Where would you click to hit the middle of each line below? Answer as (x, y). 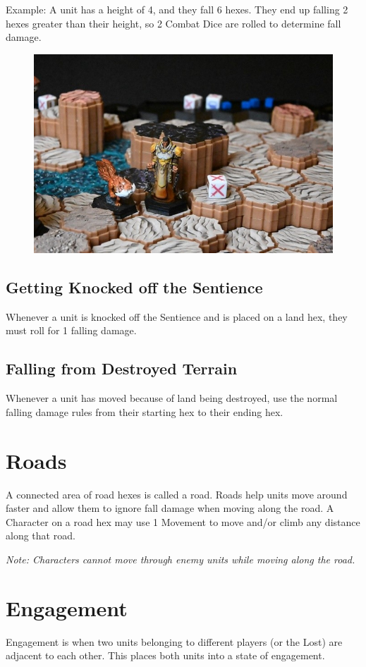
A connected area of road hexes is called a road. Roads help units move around (177, 494)
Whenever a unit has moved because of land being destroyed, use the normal (172, 398)
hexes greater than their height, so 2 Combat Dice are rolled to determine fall (173, 23)
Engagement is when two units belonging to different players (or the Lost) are (174, 641)
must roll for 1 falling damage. (71, 330)
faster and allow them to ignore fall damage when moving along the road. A (170, 508)
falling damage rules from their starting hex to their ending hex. (145, 411)
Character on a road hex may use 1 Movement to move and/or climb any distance (183, 521)
